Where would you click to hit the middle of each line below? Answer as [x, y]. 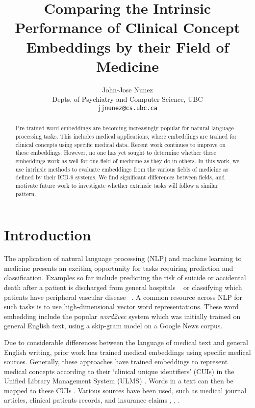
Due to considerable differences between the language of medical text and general [126, 342]
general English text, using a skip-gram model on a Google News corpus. [113, 326]
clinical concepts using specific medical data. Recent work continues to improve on [120, 144]
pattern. [26, 193]
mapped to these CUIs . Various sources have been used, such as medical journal [125, 390]
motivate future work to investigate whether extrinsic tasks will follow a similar [117, 185]
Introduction [48, 235]
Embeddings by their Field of [127, 46]
